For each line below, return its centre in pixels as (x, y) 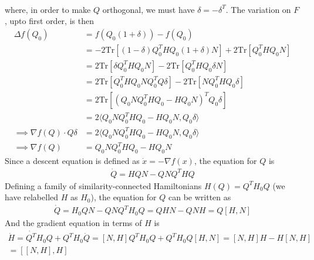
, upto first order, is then (49, 21)
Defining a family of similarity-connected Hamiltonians (103, 185)
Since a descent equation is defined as (72, 160)
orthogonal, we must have (148, 9)
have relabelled (32, 197)
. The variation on (258, 9)
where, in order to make (48, 9)
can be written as (200, 197)
